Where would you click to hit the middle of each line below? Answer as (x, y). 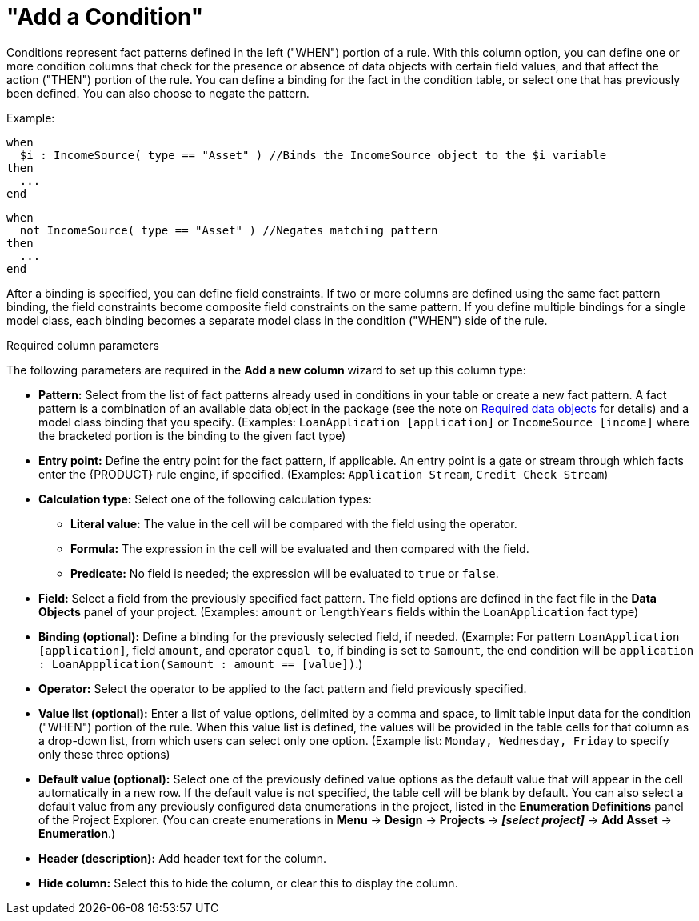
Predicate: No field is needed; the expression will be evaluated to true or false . (285, 573)
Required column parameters (83, 345)
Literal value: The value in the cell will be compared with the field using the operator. (294, 523)
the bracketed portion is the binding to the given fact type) (192, 435)
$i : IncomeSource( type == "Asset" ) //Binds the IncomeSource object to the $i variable (313, 155)
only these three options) (104, 754)
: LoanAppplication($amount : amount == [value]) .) (201, 663)
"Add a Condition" (105, 17)
